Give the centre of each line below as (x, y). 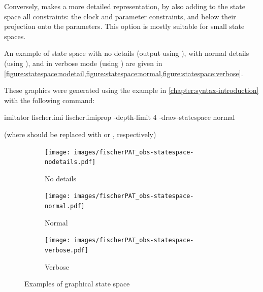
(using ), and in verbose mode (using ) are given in (83, 63)
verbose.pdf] (67, 250)
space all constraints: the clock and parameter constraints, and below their (120, 16)
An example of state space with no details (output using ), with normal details (127, 53)
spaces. (15, 36)
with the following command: (50, 100)
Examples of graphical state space (77, 284)
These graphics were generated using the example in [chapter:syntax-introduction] (131, 90)
